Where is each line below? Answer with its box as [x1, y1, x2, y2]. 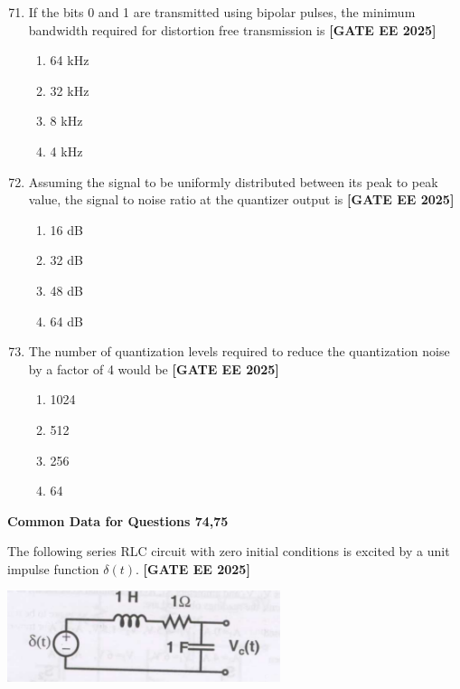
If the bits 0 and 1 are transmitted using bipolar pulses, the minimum [28, 3, 416, 21]
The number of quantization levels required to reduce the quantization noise [28, 342, 450, 361]
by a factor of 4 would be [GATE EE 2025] [28, 359, 279, 378]
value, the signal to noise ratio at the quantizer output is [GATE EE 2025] [28, 190, 455, 209]
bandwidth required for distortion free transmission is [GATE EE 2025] [28, 20, 437, 39]
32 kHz [50, 80, 89, 99]
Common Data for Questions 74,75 [7, 511, 229, 530]
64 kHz [50, 51, 89, 70]
